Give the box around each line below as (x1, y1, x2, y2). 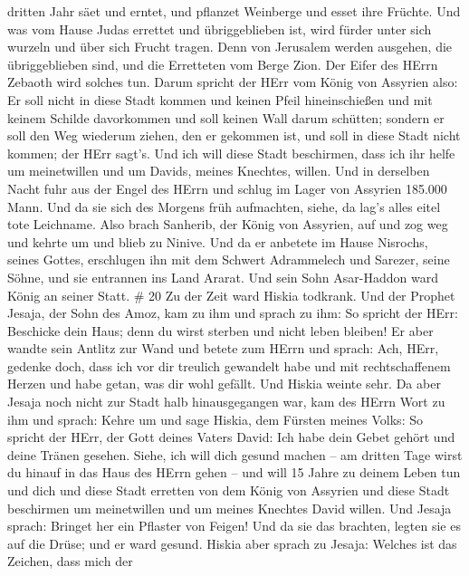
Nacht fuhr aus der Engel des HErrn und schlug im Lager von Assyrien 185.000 (7, 178, 447, 197)
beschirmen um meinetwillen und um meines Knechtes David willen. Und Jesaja (7, 498, 452, 517)
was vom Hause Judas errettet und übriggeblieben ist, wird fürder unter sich (7, 19, 432, 38)
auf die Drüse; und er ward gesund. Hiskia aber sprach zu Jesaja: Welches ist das (7, 533, 457, 552)
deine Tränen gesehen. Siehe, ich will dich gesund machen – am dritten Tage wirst (7, 445, 463, 464)
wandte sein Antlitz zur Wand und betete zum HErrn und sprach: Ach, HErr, (7, 339, 439, 358)
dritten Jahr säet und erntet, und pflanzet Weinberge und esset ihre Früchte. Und (7, 2, 461, 20)
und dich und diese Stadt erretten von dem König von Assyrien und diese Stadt (7, 481, 450, 500)
